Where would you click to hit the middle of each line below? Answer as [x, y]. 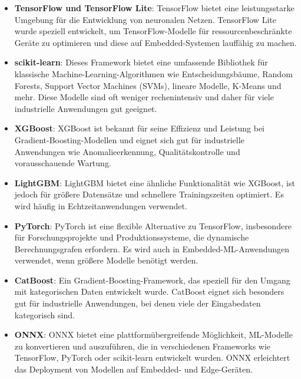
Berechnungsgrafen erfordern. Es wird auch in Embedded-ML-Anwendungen [152, 248]
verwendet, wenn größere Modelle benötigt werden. [106, 260]
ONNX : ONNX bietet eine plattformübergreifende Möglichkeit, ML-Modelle [153, 334]
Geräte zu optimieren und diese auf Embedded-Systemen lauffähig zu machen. [156, 42]
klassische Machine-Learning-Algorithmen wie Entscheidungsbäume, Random [153, 73]
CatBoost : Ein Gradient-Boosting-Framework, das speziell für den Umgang [152, 280]
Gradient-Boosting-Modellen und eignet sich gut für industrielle [129, 139]
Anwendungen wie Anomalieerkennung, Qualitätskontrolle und [127, 151]
